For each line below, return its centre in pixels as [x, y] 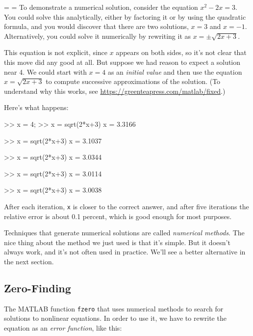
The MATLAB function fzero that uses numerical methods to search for [114, 308]
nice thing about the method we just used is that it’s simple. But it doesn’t [117, 242]
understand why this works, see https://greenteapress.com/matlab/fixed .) [115, 91]
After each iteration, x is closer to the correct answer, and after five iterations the [126, 206]
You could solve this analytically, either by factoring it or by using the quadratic [125, 16]
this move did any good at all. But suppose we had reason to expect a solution [122, 62]
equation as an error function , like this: [63, 327]
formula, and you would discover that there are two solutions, [96, 26]
